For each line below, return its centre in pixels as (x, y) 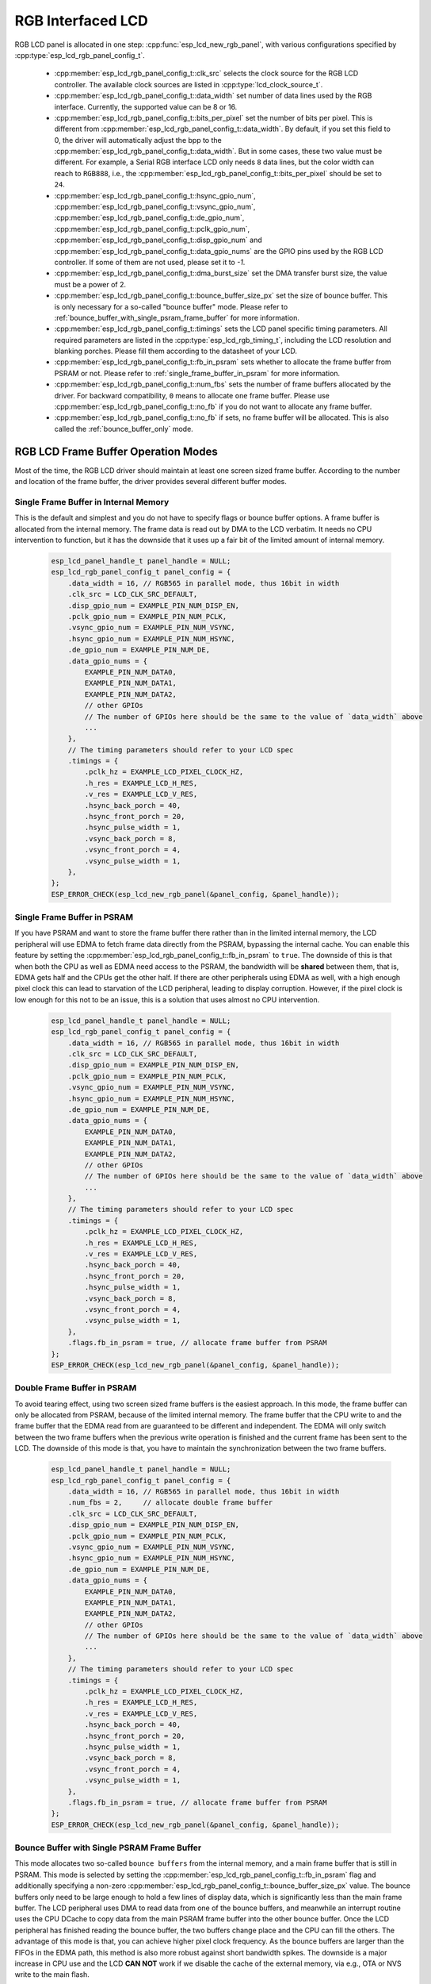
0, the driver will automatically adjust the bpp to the (138, 140)
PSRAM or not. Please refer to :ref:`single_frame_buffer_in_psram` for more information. (197, 373)
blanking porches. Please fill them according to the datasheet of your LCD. (175, 351)
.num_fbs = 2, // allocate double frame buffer (170, 1503)
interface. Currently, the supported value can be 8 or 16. (146, 106)
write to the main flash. (52, 1974)
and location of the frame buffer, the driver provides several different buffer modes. (151, 482)
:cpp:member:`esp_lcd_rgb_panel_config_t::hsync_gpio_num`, (155, 195)
